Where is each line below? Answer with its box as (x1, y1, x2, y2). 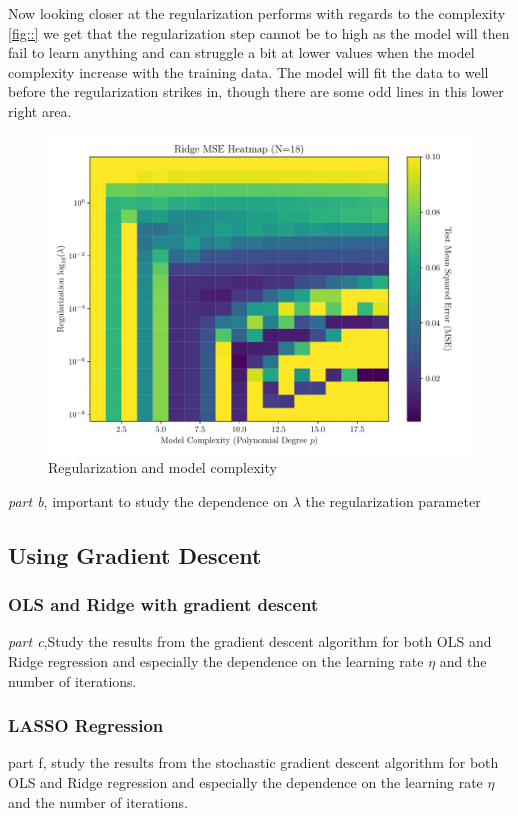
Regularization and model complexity (48, 457, 277, 478)
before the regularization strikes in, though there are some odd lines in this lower (8, 81, 504, 102)
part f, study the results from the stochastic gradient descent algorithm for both (8, 752, 499, 773)
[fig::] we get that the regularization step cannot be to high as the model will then (8, 22, 510, 43)
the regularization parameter (305, 490, 481, 511)
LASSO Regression (8, 713, 164, 738)
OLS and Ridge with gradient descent (8, 592, 319, 617)
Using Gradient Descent (8, 539, 262, 570)
